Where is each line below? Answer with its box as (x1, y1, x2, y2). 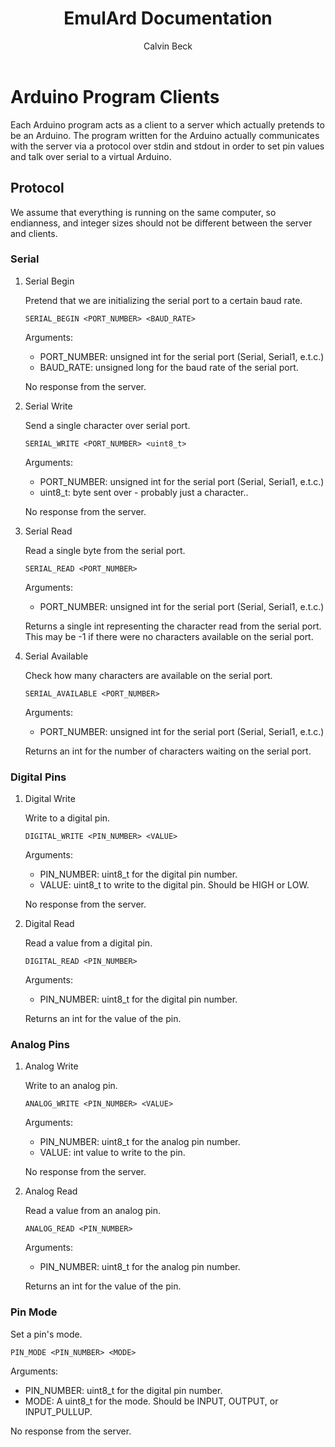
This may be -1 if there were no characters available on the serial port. (24, 630, 314, 642)
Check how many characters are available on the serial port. (24, 669, 273, 681)
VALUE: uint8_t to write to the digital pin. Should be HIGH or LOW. (39, 879, 310, 891)
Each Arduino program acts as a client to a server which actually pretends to (10, 118, 325, 131)
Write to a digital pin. (24, 812, 111, 824)
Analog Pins (10, 1038, 70, 1052)
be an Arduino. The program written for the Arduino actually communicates (10, 129, 320, 141)
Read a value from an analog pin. (24, 1205, 161, 1217)
